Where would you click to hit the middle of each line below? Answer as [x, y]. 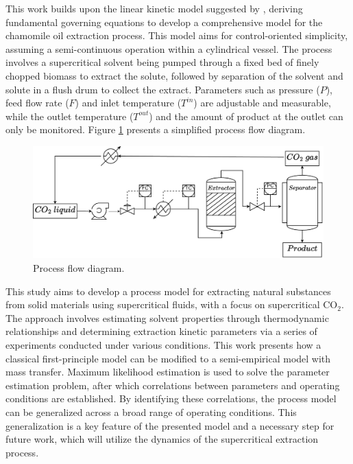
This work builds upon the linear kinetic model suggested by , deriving [154, 8]
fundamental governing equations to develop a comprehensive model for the [164, 22]
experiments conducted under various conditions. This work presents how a [163, 345]
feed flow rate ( [37, 103]
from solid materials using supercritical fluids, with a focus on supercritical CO [172, 304]
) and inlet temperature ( [128, 103]
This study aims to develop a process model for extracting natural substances [168, 291]
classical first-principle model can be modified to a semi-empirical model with [168, 358]
